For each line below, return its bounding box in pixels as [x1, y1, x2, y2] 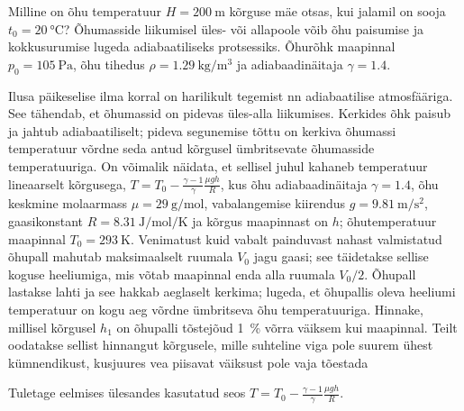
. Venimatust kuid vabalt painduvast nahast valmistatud [131, 229, 442, 248]
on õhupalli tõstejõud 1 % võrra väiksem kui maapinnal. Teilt [116, 317, 458, 336]
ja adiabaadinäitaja [236, 54, 343, 73]
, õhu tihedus [73, 54, 145, 73]
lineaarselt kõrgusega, [8, 174, 126, 193]
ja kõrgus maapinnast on [192, 211, 328, 230]
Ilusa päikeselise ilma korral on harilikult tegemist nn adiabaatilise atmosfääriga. [8, 86, 453, 105]
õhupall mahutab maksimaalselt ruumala [8, 247, 233, 266]
